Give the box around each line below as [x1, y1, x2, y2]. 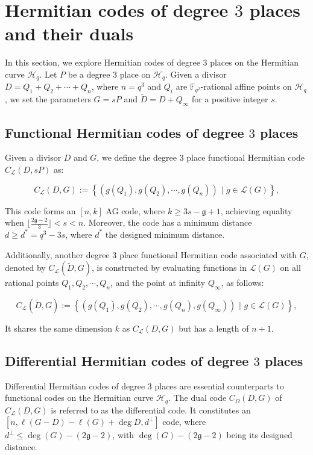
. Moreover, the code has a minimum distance [83, 216, 252, 229]
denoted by [5, 261, 46, 274]
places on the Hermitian [210, 56, 299, 69]
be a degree [68, 67, 110, 80]
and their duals [5, 21, 134, 46]
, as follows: [221, 276, 264, 289]
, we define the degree [96, 151, 177, 164]
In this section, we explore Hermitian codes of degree [5, 56, 200, 69]
